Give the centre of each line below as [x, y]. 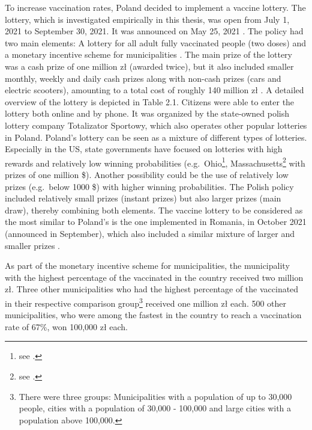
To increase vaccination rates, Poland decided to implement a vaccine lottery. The [155, 7]
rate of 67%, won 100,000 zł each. [66, 326]
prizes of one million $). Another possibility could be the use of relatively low [147, 174]
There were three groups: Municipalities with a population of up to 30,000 [155, 396]
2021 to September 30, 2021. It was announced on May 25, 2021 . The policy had [154, 31]
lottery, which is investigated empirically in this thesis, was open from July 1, [147, 19]
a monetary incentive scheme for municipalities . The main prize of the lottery [148, 54]
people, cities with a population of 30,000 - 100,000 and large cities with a [155, 408]
